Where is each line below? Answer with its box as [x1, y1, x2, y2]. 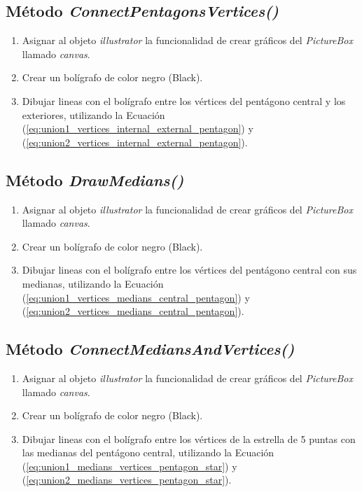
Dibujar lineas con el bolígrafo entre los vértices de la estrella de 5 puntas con [22, 431, 356, 446]
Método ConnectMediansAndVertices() [6, 338, 295, 360]
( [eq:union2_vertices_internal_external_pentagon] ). [22, 134, 248, 149]
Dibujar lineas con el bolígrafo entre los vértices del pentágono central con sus [22, 262, 357, 277]
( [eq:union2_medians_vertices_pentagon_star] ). [22, 472, 232, 487]
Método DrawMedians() [6, 169, 184, 190]
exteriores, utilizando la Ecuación [22, 107, 165, 122]
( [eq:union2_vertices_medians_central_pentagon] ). [22, 304, 244, 318]
